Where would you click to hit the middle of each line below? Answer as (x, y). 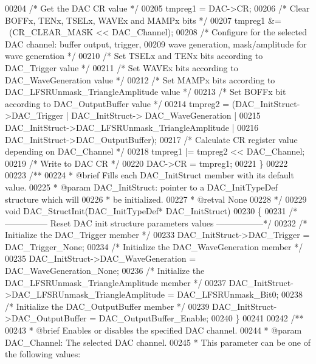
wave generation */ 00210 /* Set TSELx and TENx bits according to (134, 56)
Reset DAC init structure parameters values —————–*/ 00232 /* (179, 222)
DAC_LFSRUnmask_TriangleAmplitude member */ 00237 (116, 282)
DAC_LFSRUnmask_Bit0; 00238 (240, 294)
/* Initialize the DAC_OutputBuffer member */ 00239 (107, 306)
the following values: (43, 354)
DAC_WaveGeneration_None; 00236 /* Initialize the (105, 271)
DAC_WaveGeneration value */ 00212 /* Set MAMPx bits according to (140, 79)
